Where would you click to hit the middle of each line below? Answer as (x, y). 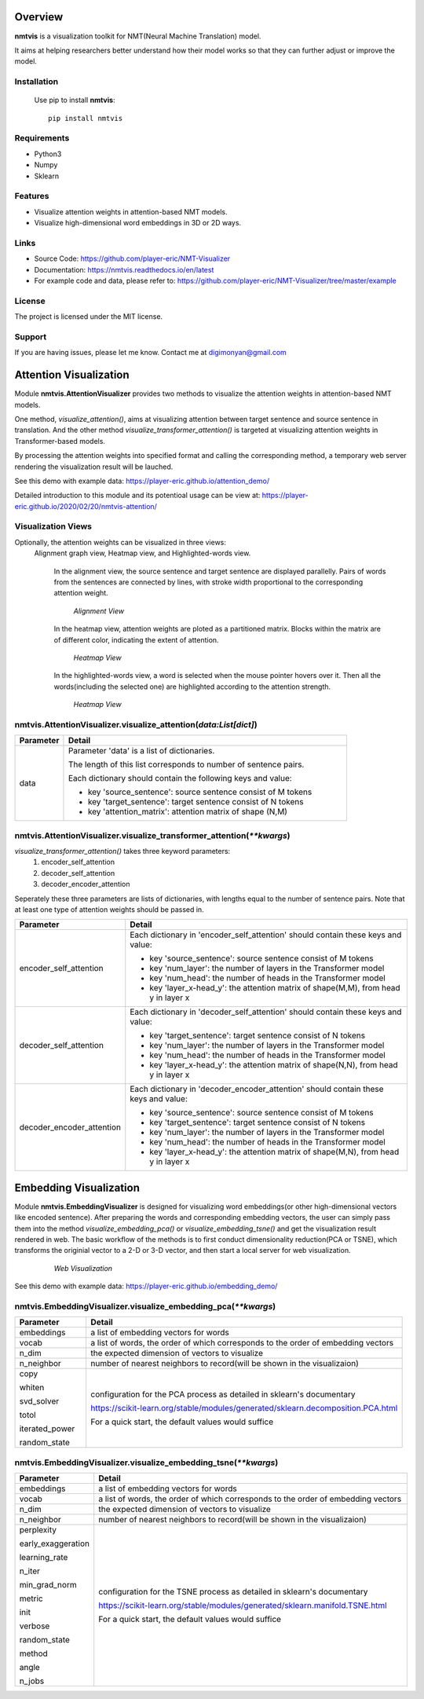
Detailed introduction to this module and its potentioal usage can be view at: (137, 496)
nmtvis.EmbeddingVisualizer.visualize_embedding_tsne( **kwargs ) (146, 1463)
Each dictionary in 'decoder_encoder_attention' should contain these (257, 1089)
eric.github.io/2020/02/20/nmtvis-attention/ (86, 506)
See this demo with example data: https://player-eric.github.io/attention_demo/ (142, 481)
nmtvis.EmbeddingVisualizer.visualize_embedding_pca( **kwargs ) (145, 1306)
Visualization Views (53, 526)
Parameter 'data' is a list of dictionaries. (141, 751)
